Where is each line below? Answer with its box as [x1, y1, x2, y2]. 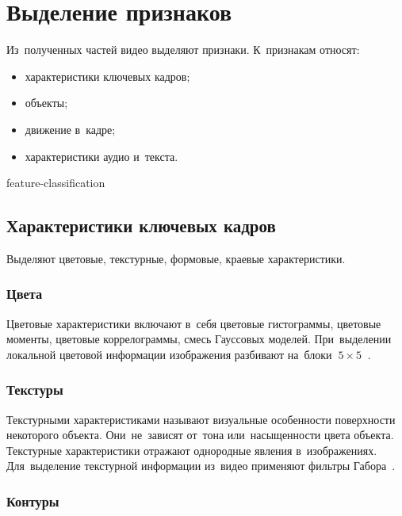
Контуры [6, 491, 59, 510]
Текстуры [6, 380, 63, 399]
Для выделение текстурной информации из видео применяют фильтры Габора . [6, 457, 396, 474]
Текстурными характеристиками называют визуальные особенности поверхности [6, 411, 396, 427]
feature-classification [6, 174, 105, 191]
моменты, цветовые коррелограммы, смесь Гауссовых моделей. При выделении [6, 331, 392, 347]
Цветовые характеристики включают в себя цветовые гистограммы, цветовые [6, 315, 381, 331]
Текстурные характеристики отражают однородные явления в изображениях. [6, 441, 377, 458]
